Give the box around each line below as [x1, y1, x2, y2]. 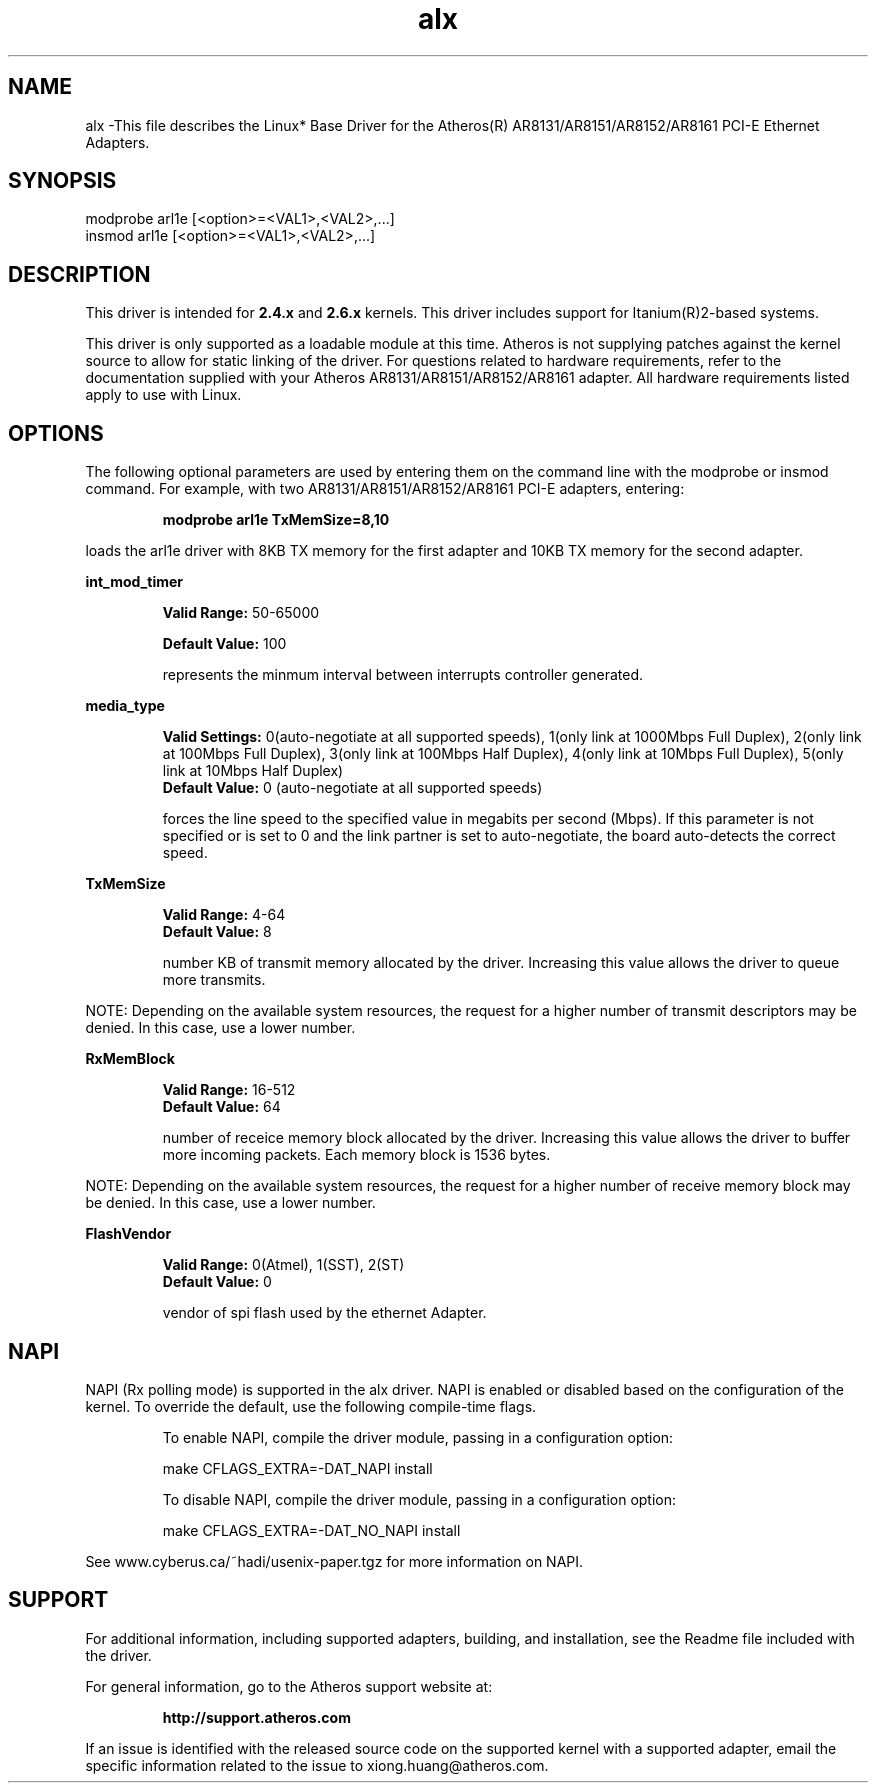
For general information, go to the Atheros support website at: [85, 1677, 493, 1695]
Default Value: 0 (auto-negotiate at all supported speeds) [162, 779, 543, 797]
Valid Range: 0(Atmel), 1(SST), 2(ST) [162, 1256, 405, 1274]
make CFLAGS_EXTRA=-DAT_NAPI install [162, 1459, 433, 1477]
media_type [85, 697, 165, 715]
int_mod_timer [85, 573, 184, 591]
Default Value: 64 [162, 1098, 281, 1116]
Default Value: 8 [162, 923, 272, 941]
